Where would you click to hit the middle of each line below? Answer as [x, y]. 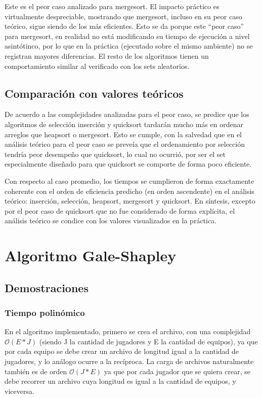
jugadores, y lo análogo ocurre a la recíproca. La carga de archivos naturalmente [129, 361]
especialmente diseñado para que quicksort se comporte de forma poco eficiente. [128, 164]
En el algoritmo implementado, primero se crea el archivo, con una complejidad [128, 331]
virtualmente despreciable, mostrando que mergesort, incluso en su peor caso [123, 16]
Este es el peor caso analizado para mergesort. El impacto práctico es [112, 6]
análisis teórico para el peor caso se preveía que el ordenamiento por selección [125, 144]
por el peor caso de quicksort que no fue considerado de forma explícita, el [120, 210]
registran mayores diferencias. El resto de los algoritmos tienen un [107, 55]
